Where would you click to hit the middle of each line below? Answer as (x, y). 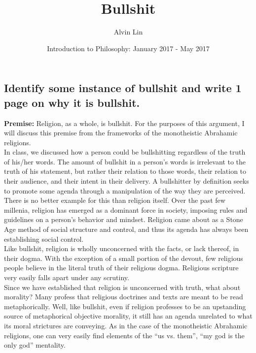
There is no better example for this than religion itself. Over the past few (115, 200)
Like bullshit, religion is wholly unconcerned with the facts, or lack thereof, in (122, 248)
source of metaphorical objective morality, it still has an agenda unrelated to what (128, 316)
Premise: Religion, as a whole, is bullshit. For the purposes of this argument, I (124, 123)
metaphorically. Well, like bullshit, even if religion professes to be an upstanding (125, 306)
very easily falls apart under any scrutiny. (67, 277)
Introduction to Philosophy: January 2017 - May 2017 (128, 48)
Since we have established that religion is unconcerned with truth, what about (122, 287)
